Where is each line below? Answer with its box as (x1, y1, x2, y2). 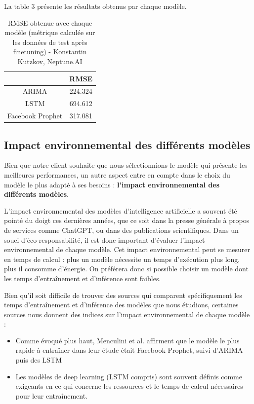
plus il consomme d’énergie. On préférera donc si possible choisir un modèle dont (4, 263, 249, 274)
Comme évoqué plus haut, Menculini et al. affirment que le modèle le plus (15, 335, 240, 345)
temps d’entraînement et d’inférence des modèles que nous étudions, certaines (4, 299, 239, 310)
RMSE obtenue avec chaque (7, 17, 92, 28)
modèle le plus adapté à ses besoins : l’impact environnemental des (4, 179, 220, 189)
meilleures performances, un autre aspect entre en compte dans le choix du (4, 169, 230, 180)
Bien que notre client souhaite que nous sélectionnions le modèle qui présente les (4, 160, 248, 170)
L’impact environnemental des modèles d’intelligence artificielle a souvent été (4, 205, 237, 216)
